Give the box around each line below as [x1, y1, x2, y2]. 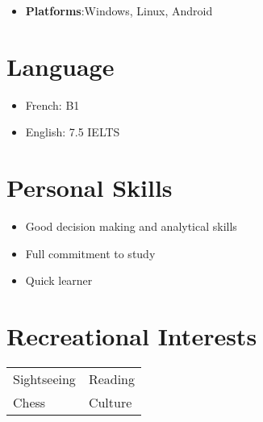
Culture [88, 392, 132, 412]
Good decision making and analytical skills [25, 218, 237, 235]
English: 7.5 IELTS [25, 123, 120, 140]
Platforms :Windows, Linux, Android [25, 2, 213, 19]
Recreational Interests [6, 320, 257, 352]
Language [6, 49, 115, 82]
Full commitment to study [25, 244, 156, 261]
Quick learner [25, 272, 93, 289]
